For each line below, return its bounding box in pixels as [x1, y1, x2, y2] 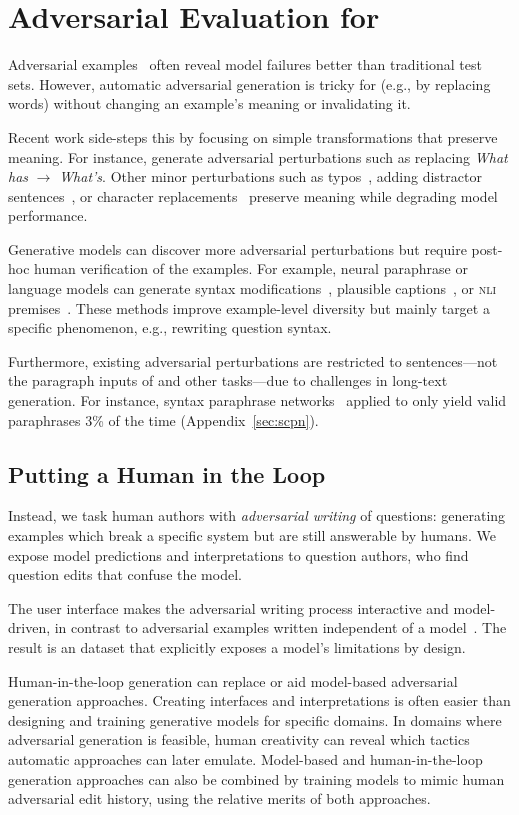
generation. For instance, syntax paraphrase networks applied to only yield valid [8, 390, 507, 411]
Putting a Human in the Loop [8, 458, 326, 489]
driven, [8, 617, 51, 638]
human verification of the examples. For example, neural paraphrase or [34, 258, 468, 279]
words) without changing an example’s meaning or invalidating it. [8, 93, 411, 114]
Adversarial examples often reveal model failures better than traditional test [8, 54, 482, 75]
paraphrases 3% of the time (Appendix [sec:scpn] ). [8, 409, 319, 430]
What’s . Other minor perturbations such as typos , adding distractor [59, 166, 482, 187]
